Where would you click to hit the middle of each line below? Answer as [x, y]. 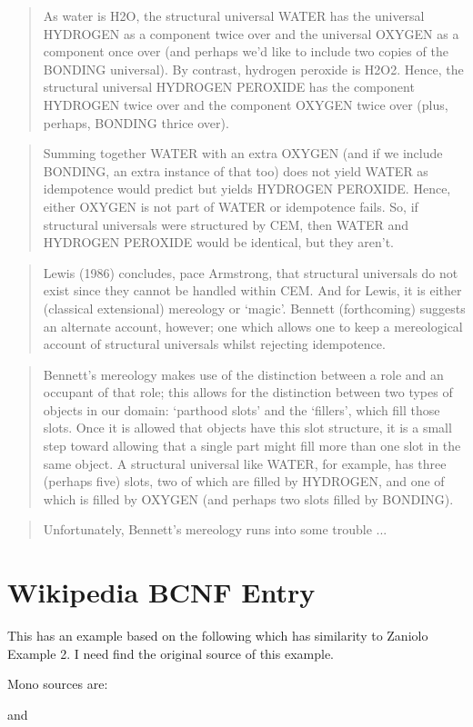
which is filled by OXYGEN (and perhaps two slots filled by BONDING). [248, 498]
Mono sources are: [58, 684]
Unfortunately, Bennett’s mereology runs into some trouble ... [215, 529]
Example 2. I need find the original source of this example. [171, 653]
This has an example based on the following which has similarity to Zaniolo [218, 636]
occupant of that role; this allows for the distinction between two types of [248, 392]
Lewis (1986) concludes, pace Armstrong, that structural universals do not [251, 272]
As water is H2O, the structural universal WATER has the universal [234, 15]
